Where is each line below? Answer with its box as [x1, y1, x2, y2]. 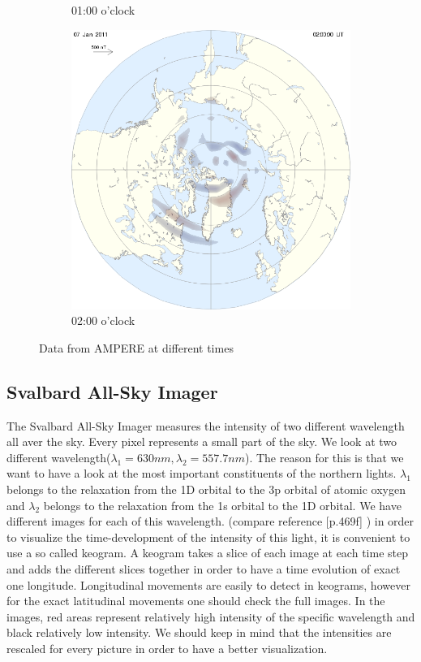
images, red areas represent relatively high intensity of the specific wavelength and [6, 608, 415, 625]
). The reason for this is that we [244, 448, 404, 465]
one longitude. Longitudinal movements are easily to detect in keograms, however [6, 576, 410, 593]
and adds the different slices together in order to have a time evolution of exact [6, 560, 401, 577]
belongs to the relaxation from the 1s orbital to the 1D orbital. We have [43, 496, 402, 513]
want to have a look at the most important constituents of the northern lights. [6, 465, 397, 482]
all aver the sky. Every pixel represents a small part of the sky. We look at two [6, 433, 397, 450]
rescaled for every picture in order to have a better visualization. [6, 639, 328, 656]
